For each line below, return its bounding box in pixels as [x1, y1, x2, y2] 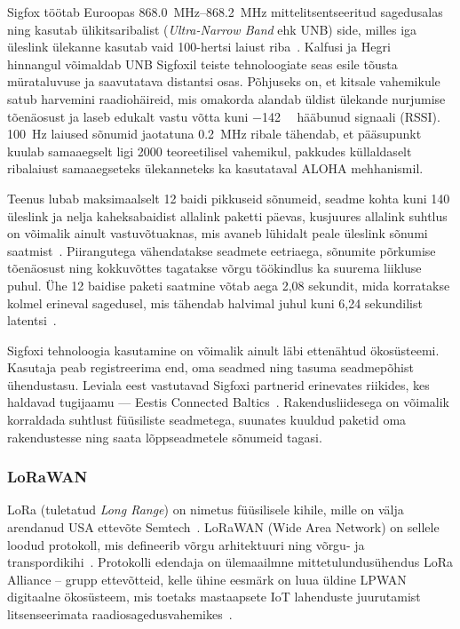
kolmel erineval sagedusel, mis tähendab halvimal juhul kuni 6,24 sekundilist [7, 293, 423, 312]
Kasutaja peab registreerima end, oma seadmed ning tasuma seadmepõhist [7, 358, 414, 377]
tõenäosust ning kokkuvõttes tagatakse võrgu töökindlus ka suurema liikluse [7, 259, 422, 277]
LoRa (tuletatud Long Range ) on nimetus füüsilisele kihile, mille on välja [7, 500, 404, 519]
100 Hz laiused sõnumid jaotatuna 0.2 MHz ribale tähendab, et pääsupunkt [7, 124, 422, 143]
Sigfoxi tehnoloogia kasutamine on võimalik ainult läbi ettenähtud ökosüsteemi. [7, 340, 440, 359]
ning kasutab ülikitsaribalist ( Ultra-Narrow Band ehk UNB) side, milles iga [7, 20, 417, 38]
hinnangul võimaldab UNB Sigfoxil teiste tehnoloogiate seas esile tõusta [7, 54, 398, 73]
